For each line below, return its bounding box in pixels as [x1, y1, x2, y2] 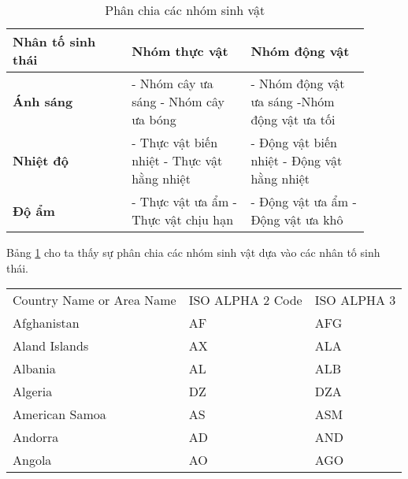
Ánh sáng [13, 92, 73, 110]
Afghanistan [13, 314, 80, 332]
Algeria [13, 382, 53, 401]
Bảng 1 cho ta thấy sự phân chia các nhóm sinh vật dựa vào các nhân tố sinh [6, 244, 380, 260]
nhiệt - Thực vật [132, 151, 223, 169]
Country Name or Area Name [13, 291, 176, 310]
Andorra [13, 428, 59, 447]
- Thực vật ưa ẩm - [132, 192, 237, 210]
